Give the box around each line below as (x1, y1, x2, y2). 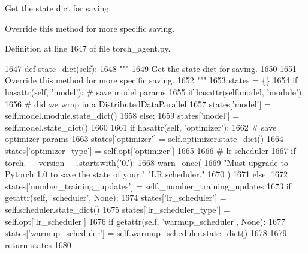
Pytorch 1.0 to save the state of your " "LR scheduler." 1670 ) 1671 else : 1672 (5, 168, 288, 180)
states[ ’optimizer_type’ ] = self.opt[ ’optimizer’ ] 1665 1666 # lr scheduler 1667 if (5, 144, 296, 156)
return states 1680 (5, 238, 71, 251)
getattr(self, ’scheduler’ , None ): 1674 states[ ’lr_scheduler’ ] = (5, 191, 227, 204)
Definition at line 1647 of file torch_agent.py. (5, 42, 171, 55)
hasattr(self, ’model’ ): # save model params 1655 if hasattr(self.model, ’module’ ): (5, 85, 304, 98)
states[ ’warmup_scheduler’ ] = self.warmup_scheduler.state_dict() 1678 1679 (5, 227, 287, 239)
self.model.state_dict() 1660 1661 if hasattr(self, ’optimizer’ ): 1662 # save (5, 121, 277, 133)
